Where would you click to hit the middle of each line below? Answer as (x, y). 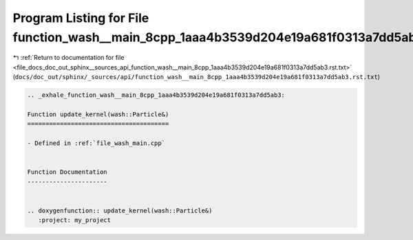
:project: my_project (75, 220)
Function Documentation (67, 172)
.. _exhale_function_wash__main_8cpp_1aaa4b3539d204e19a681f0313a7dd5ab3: (156, 95)
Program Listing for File (81, 18)
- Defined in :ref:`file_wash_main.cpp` (96, 143)
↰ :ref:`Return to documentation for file (68, 58)
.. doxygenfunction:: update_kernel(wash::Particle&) (120, 210)
